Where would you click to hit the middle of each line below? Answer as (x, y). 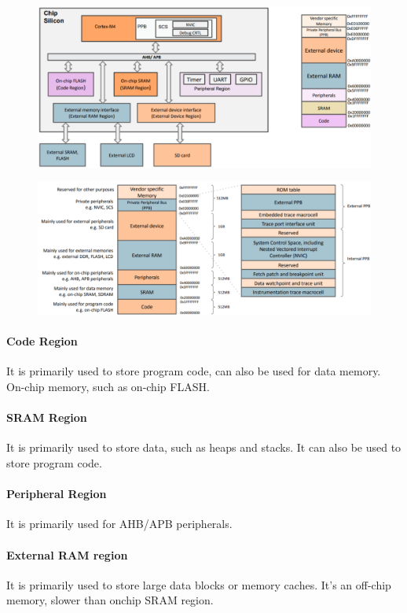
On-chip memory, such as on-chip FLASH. (108, 387)
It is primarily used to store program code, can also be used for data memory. (194, 371)
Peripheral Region (57, 494)
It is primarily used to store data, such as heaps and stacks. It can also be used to (204, 447)
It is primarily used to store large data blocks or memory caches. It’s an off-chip (199, 584)
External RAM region (67, 554)
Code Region (42, 341)
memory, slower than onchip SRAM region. (110, 600)
